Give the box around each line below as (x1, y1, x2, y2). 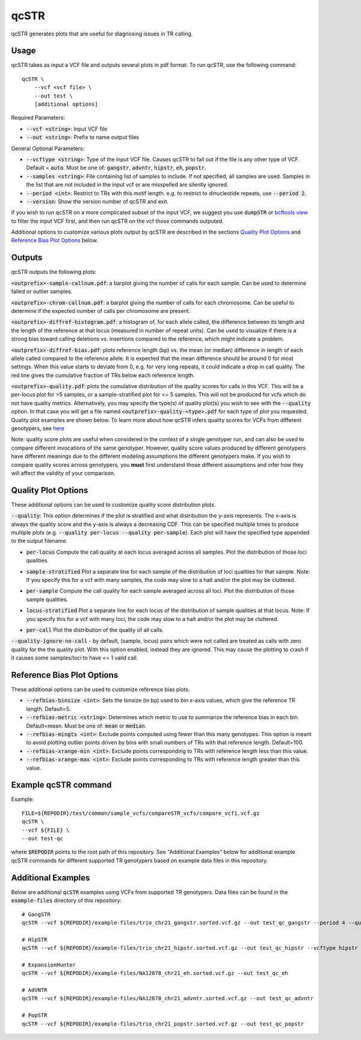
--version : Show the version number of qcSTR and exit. (26, 197, 168, 205)
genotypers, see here (11, 425, 64, 432)
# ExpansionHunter (22, 961, 76, 968)
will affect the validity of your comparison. (11, 469, 116, 477)
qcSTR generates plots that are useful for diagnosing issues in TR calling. (11, 30, 193, 37)
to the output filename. (11, 537, 68, 545)
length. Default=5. (26, 705, 72, 713)
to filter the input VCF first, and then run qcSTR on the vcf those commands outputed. (11, 217, 224, 224)
